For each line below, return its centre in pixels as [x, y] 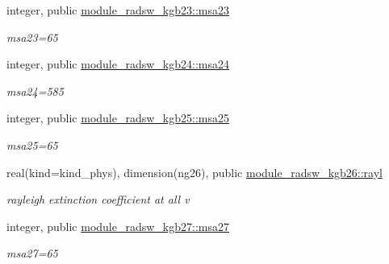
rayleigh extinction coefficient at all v [98, 199]
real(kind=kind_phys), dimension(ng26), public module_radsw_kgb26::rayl [194, 172]
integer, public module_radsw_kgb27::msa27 [118, 226]
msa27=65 [32, 253]
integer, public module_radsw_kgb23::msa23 [118, 10]
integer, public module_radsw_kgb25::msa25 [118, 118]
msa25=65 [32, 144]
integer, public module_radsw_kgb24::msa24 [118, 64]
